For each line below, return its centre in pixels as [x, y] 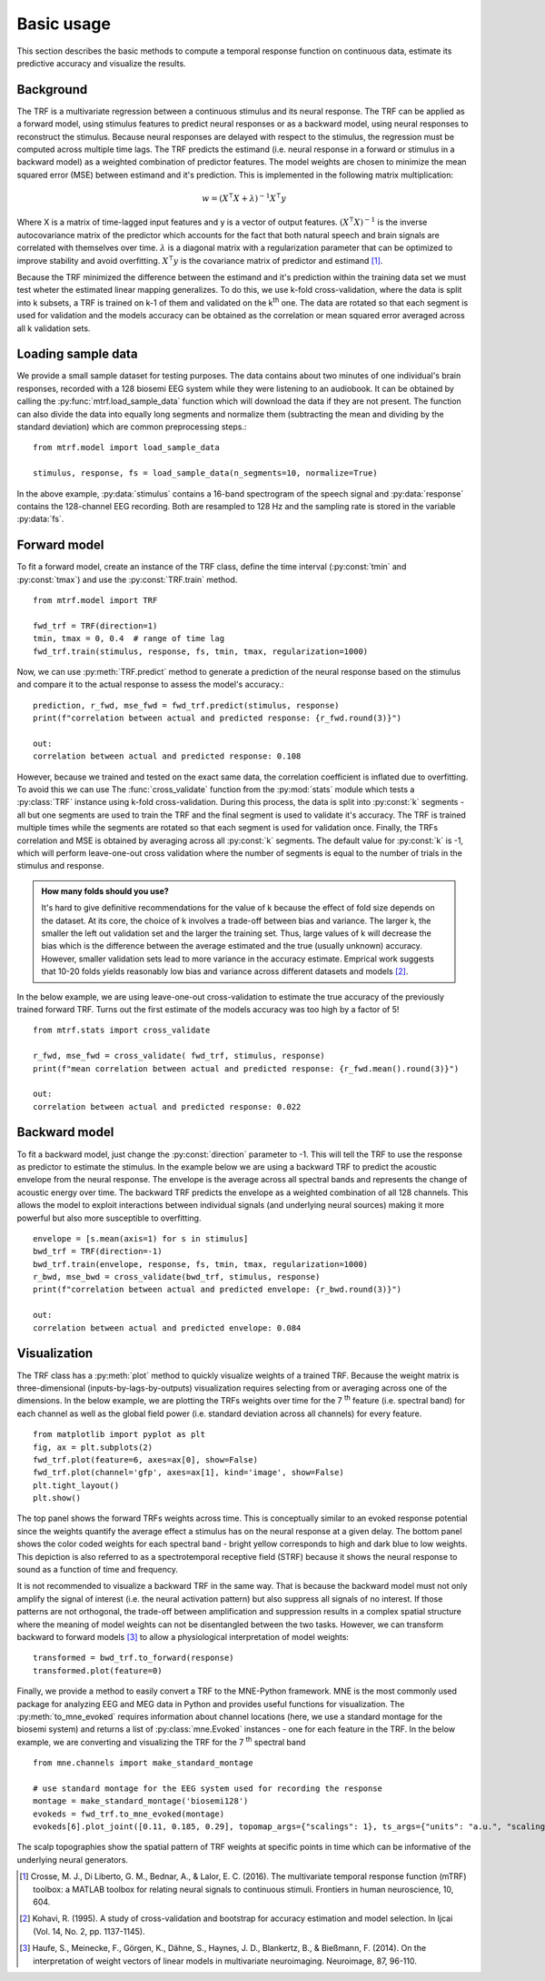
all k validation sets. [54, 328]
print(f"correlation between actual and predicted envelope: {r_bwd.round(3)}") [218, 1290]
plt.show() [57, 1498]
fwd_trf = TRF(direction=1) [95, 626]
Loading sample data [77, 354]
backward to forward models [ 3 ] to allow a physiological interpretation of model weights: [183, 1636]
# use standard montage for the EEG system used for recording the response [208, 1788]
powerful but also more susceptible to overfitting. [109, 1218]
